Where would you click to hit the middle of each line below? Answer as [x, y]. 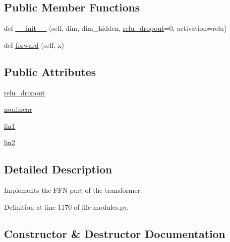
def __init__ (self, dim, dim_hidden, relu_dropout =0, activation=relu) [115, 28]
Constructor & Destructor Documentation [115, 233]
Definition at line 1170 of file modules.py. [66, 206]
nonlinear [18, 109]
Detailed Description [58, 169]
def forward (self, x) [34, 44]
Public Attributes [50, 71]
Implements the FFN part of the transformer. [73, 190]
